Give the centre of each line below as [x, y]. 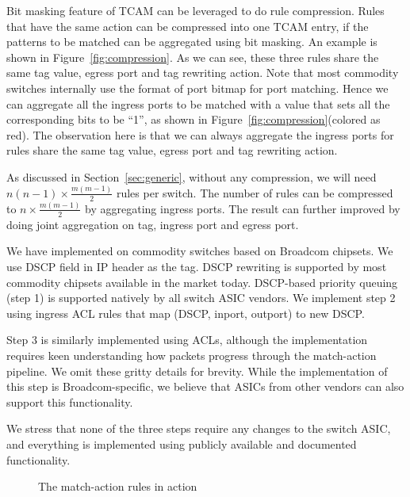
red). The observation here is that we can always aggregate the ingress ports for [200, 134]
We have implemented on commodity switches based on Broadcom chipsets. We [200, 251]
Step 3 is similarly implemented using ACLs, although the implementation [187, 340]
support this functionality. [70, 401]
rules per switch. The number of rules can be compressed [255, 192]
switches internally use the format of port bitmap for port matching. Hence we [197, 88]
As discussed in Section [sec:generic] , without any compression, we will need [192, 176]
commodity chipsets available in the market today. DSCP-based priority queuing [202, 282]
